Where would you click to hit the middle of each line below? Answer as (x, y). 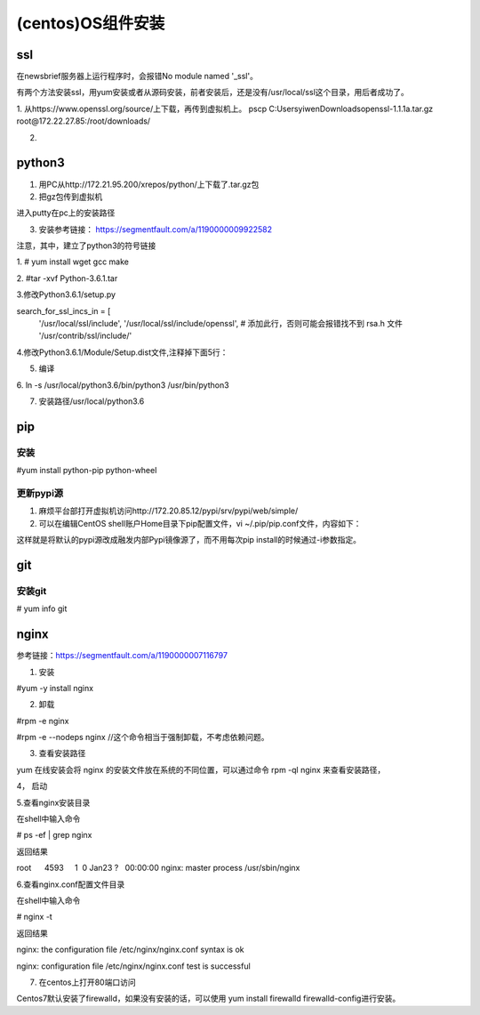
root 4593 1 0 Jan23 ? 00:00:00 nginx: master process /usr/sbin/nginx (158, 868)
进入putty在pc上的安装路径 (66, 213)
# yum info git (42, 608)
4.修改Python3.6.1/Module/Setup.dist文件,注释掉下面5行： (122, 352)
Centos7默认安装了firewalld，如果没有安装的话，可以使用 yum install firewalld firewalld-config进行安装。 (208, 999)
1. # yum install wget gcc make (72, 262)
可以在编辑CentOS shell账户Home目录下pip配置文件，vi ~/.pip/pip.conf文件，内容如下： (200, 523)
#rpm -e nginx (43, 721)
